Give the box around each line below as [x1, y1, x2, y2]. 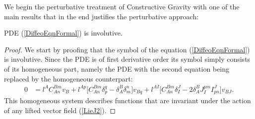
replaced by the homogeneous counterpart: [4, 73, 133, 83]
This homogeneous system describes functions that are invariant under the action [4, 95, 251, 106]
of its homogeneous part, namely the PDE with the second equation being [4, 63, 229, 74]
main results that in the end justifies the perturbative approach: [4, 11, 199, 21]
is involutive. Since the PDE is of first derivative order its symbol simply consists [4, 54, 251, 64]
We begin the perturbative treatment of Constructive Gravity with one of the [4, 1, 240, 11]
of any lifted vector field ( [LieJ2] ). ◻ [4, 105, 116, 115]
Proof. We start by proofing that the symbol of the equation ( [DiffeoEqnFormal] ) [4, 44, 250, 54]
